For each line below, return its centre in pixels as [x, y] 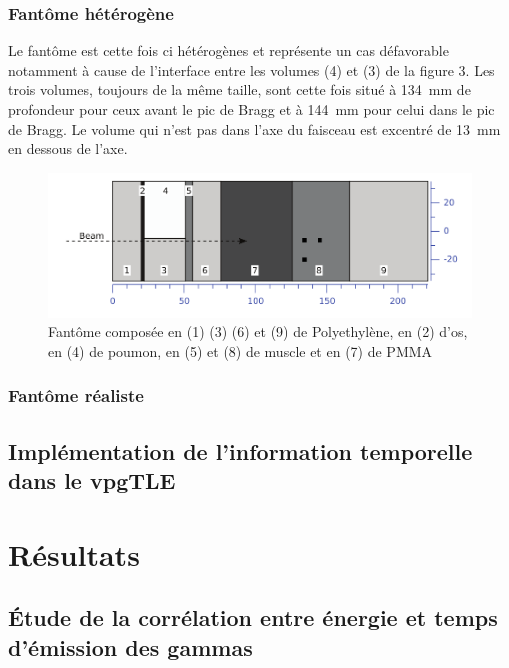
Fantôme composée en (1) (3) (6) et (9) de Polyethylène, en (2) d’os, [258, 331]
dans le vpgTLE [92, 480]
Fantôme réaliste [76, 395]
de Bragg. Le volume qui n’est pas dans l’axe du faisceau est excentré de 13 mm [254, 128]
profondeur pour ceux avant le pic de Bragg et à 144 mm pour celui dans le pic [251, 109]
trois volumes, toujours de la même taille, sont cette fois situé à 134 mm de [239, 89]
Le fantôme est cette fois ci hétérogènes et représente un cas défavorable [228, 50]
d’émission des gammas [130, 646]
